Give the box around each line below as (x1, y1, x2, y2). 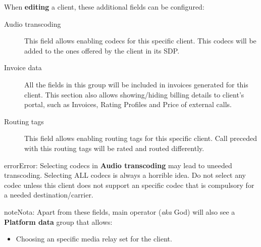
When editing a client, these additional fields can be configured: (4, 2, 204, 12)
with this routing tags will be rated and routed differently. (24, 142, 204, 153)
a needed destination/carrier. (4, 189, 93, 200)
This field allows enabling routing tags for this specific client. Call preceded (24, 133, 257, 143)
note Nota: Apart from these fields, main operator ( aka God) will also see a (4, 206, 235, 217)
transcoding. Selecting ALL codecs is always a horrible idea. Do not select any (4, 170, 246, 180)
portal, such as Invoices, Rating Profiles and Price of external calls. (24, 99, 232, 110)
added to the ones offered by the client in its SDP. (24, 45, 180, 56)
